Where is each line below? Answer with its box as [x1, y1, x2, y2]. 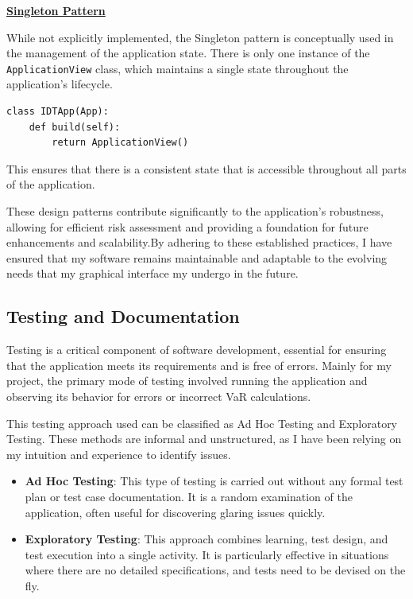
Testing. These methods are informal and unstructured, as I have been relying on [6, 430, 402, 447]
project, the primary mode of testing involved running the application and [6, 372, 368, 389]
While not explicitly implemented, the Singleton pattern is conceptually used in [6, 29, 394, 45]
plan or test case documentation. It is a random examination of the [25, 488, 353, 504]
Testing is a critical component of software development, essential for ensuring [6, 341, 387, 358]
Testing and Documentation [6, 304, 240, 329]
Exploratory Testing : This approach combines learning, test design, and [25, 531, 388, 547]
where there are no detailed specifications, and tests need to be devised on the [25, 562, 406, 578]
